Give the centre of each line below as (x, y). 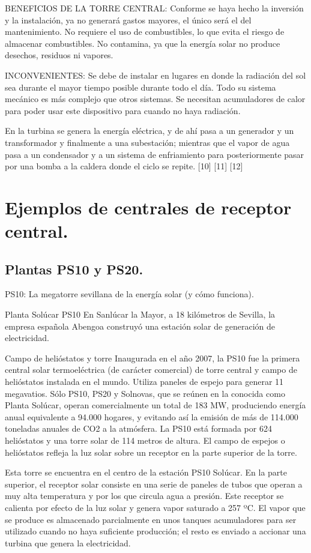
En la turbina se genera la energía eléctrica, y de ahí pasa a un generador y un (149, 131)
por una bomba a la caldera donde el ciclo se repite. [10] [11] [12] (124, 166)
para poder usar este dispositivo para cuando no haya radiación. (123, 110)
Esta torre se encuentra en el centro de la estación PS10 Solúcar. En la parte (146, 472)
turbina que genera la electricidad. (68, 542)
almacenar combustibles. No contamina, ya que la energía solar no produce (143, 43)
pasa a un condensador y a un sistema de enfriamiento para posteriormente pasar (155, 154)
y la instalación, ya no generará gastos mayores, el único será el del (128, 20)
